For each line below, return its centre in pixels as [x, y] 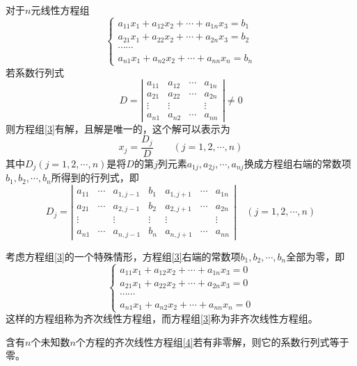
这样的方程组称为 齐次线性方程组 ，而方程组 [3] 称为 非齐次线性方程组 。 [162, 318]
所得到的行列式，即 [95, 177]
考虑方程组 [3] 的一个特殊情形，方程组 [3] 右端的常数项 [123, 256]
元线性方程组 [60, 10]
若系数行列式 [35, 72]
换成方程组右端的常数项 [297, 163]
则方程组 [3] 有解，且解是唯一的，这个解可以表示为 [118, 128]
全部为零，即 [316, 256]
